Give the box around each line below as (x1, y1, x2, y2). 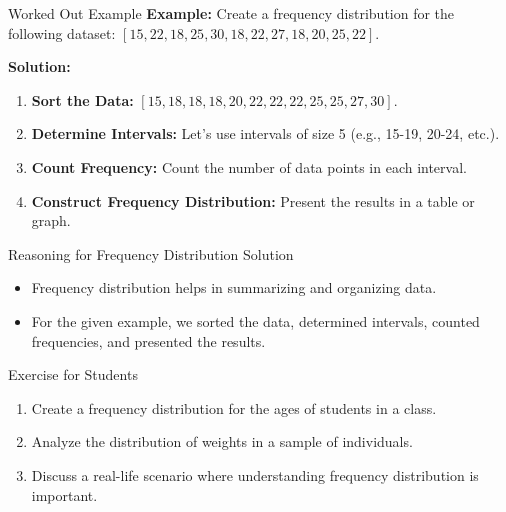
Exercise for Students (8, 364, 138, 385)
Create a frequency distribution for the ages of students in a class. (31, 397, 437, 418)
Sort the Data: (31, 89, 134, 110)
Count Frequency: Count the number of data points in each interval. (31, 156, 467, 177)
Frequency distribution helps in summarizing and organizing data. (31, 277, 437, 298)
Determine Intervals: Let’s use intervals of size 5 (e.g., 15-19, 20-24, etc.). (31, 123, 500, 144)
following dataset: (8, 22, 116, 43)
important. (31, 484, 98, 505)
